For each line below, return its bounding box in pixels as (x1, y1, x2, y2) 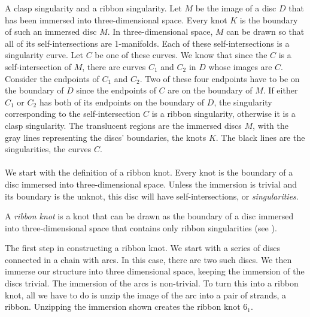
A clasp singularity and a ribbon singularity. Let (5, 2, 182, 14)
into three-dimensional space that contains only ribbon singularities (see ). (5, 221, 277, 234)
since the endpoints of (76, 84, 156, 96)
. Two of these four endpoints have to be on (139, 72, 300, 84)
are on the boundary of (168, 84, 253, 96)
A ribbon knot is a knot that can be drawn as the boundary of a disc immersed (5, 210, 294, 222)
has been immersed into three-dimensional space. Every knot (5, 13, 227, 26)
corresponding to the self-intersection (5, 107, 141, 120)
